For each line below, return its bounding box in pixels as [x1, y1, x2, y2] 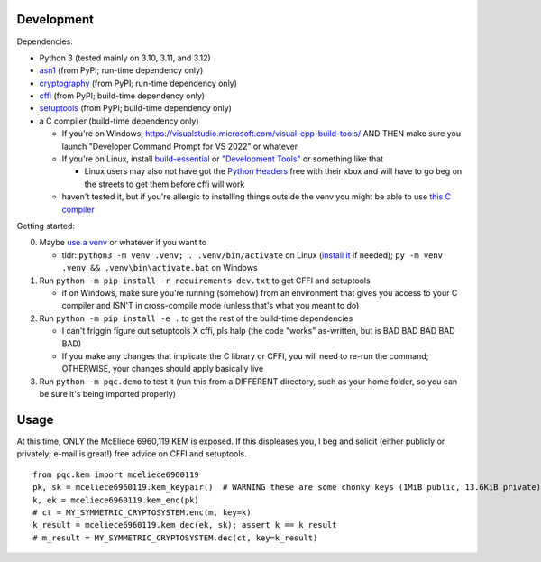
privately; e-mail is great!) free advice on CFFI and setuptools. [16, 448, 247, 459]
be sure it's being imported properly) [39, 389, 176, 400]
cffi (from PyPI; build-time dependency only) [39, 90, 206, 101]
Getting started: [16, 220, 76, 231]
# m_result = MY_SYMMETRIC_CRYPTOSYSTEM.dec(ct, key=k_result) [32, 532, 318, 543]
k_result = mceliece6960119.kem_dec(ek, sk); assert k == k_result [32, 520, 337, 530]
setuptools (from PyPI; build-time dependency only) [39, 103, 232, 114]
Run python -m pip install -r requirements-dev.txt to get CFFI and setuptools [39, 275, 371, 286]
